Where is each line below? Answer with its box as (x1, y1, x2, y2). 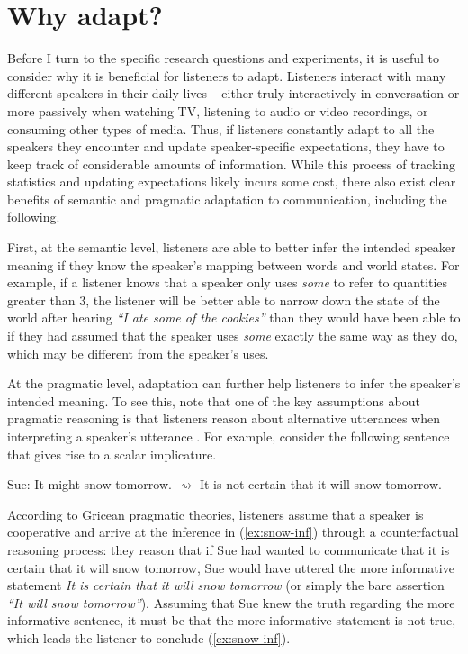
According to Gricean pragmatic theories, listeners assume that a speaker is (7, 504, 424, 523)
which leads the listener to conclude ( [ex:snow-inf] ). (7, 628, 291, 647)
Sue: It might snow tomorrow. (7, 475, 172, 494)
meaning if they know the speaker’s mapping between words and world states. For (7, 255, 460, 274)
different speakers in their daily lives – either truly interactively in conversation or (7, 84, 460, 103)
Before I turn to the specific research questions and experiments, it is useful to (7, 49, 440, 68)
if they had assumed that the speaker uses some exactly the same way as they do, (7, 326, 458, 345)
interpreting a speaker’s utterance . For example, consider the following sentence (7, 427, 450, 445)
